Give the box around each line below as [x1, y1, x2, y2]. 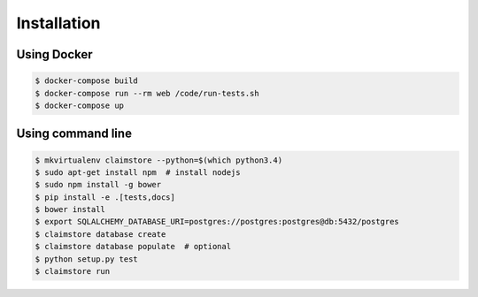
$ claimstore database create [35, 229, 166, 239]
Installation [16, 13, 101, 33]
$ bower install [35, 204, 106, 215]
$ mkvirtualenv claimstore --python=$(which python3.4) [35, 155, 283, 165]
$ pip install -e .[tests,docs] [35, 192, 176, 202]
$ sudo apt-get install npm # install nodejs [35, 167, 241, 177]
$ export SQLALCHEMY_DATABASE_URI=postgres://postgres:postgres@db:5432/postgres [35, 217, 400, 227]
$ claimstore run [35, 266, 111, 277]
